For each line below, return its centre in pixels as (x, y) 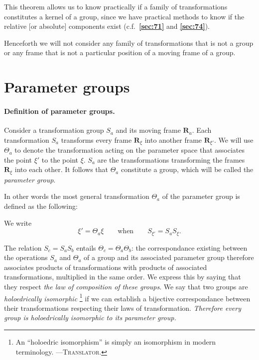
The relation (23, 247)
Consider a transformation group (54, 130)
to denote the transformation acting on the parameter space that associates (130, 150)
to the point (60, 159)
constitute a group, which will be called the (187, 169)
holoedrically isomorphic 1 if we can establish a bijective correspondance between (127, 297)
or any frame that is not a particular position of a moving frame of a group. (120, 52)
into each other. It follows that (61, 169)
